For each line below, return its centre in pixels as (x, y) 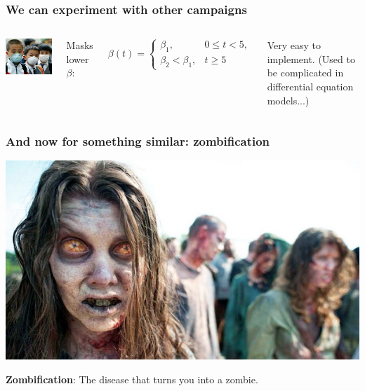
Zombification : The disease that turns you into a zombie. (132, 379)
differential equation (310, 86)
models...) (288, 100)
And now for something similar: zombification (138, 141)
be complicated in (305, 73)
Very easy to (294, 45)
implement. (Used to (311, 59)
